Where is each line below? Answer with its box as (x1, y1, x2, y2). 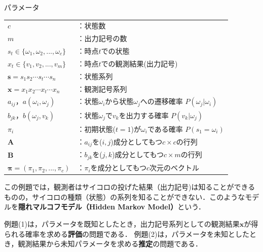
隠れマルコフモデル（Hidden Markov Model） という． (18, 201, 206, 212)
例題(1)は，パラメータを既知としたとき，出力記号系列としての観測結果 (4, 219, 240, 229)
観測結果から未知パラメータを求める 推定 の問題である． (18, 238, 203, 249)
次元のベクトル (149, 162, 199, 173)
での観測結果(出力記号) (101, 58, 178, 68)
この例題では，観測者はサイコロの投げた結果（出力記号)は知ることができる (4, 182, 255, 192)
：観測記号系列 (77, 83, 127, 94)
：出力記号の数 (77, 33, 127, 44)
